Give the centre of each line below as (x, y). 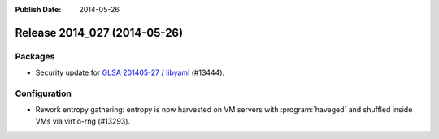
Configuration (43, 93)
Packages (35, 56)
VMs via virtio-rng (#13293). (83, 121)
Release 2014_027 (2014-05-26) (99, 33)
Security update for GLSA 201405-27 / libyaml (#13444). (130, 72)
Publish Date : (38, 9)
